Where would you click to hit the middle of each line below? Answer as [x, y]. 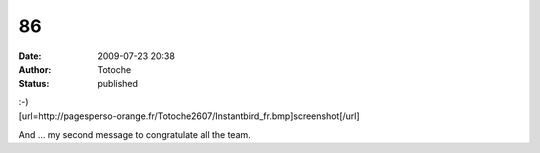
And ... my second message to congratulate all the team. [135, 134]
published [118, 84]
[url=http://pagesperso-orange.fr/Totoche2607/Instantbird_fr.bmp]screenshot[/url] [189, 116]
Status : [34, 84]
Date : [30, 56]
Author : [35, 69]
